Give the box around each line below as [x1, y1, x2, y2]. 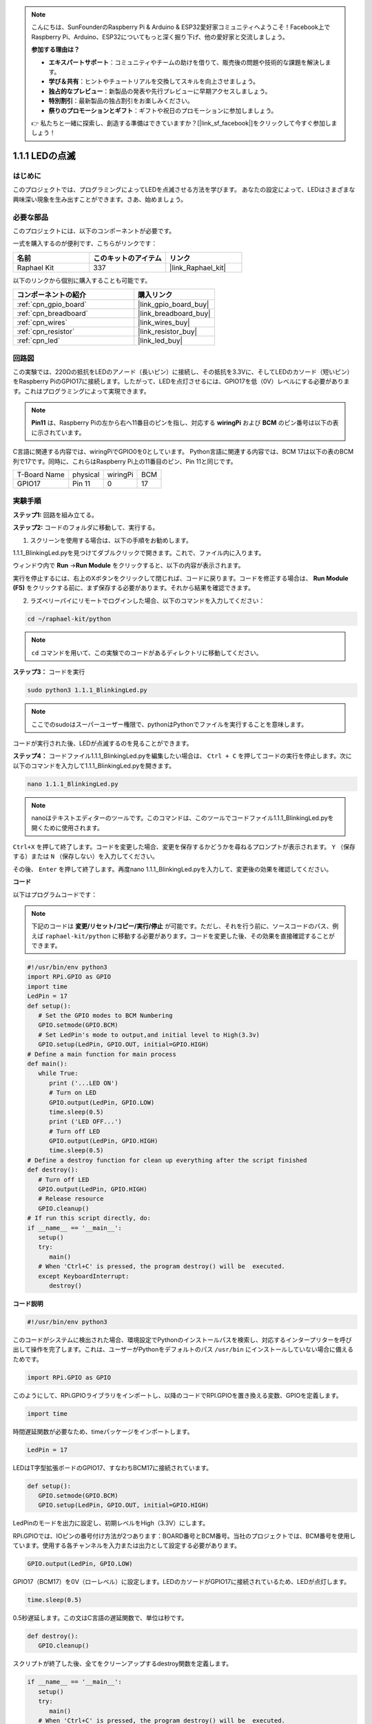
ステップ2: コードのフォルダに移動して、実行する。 [12, 523, 159, 532]
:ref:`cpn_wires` [17, 318, 68, 328]
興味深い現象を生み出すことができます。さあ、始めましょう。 [12, 195, 187, 203]
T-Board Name [17, 470, 65, 479]
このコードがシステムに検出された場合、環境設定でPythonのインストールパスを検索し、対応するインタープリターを [12, 1335, 340, 1344]
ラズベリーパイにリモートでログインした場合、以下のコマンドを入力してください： [30, 597, 265, 605]
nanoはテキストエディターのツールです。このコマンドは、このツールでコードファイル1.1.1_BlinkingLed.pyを [31, 814, 334, 822]
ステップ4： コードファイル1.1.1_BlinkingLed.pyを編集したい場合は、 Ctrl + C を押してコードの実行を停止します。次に [12, 752, 353, 760]
